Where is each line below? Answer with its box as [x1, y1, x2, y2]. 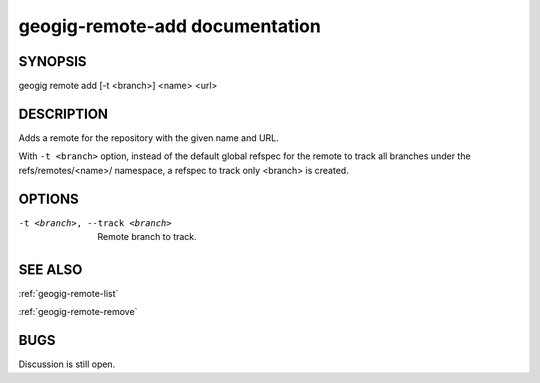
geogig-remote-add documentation [18, 15, 322, 37]
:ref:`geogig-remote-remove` [18, 306, 138, 318]
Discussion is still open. [18, 358, 116, 370]
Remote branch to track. [97, 231, 197, 243]
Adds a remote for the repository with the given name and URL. [18, 131, 279, 144]
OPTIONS [18, 190, 79, 207]
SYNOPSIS [18, 53, 87, 70]
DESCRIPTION [18, 105, 109, 122]
